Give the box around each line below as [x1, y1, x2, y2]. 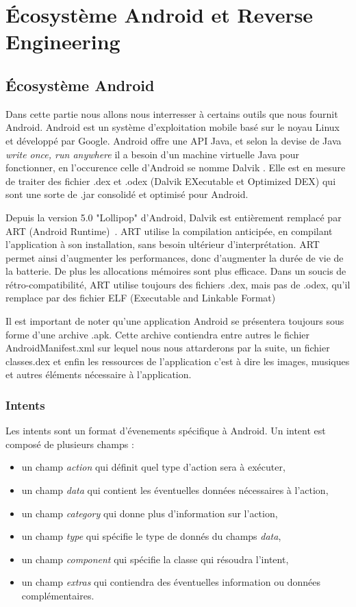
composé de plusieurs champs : [5, 436, 134, 451]
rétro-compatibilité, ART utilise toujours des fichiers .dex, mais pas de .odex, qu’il [5, 277, 351, 291]
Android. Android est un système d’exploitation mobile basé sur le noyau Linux [5, 120, 340, 134]
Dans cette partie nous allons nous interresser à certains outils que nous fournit [5, 106, 338, 121]
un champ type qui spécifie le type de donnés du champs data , [21, 529, 281, 543]
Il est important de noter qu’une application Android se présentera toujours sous [5, 314, 344, 328]
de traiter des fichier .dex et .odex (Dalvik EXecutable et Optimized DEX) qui [5, 173, 336, 188]
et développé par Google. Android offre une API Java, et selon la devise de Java [5, 133, 342, 147]
